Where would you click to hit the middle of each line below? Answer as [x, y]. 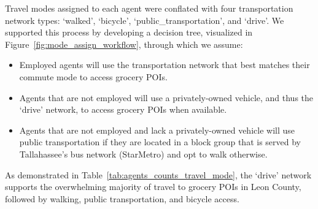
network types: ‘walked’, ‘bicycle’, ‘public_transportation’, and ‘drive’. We [145, 20]
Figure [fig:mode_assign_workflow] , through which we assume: [124, 44]
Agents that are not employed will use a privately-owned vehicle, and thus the [166, 97]
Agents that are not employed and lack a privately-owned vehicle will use [157, 130]
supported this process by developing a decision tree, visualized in [129, 32]
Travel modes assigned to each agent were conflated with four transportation [149, 8]
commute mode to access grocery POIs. [93, 76]
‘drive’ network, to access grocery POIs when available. [123, 109]
